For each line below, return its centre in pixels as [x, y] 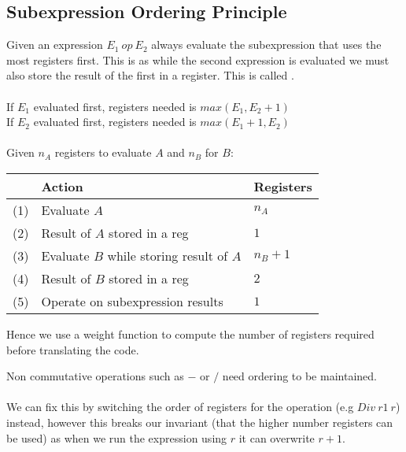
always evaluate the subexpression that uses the [266, 44]
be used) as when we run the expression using [117, 437]
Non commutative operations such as [95, 376]
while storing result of [168, 255]
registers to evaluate [103, 152]
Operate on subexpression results [132, 301]
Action [62, 186]
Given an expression [55, 44]
